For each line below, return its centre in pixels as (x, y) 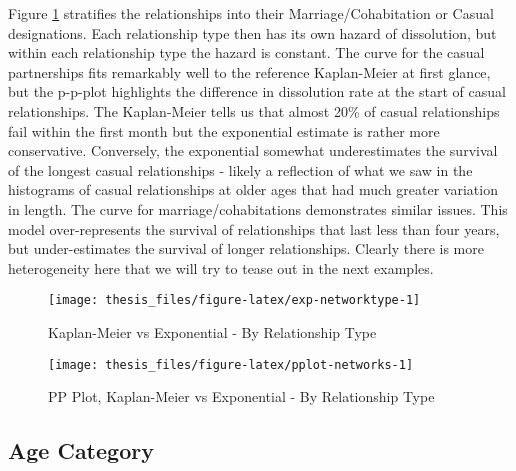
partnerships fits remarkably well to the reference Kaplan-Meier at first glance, (249, 71)
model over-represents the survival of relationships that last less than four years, (254, 228)
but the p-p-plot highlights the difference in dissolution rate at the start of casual (257, 91)
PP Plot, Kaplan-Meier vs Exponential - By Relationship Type (241, 396)
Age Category (81, 450)
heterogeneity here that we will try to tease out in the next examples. (221, 267)
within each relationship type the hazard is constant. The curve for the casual (246, 52)
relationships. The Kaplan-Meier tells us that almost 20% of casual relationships (254, 110)
